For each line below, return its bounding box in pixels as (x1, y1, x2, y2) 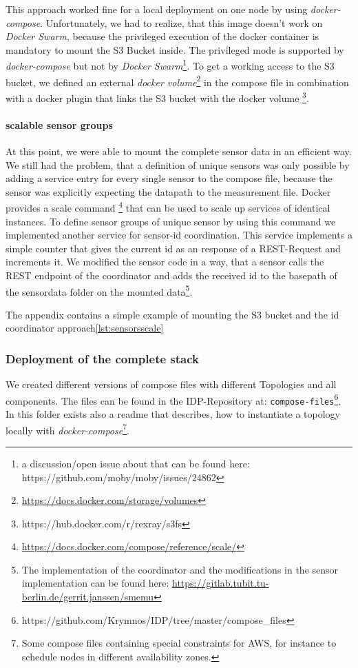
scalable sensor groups (6, 117, 113, 132)
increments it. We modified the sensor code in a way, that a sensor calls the (6, 254, 324, 269)
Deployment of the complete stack (6, 350, 199, 367)
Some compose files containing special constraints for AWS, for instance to (21, 636, 337, 650)
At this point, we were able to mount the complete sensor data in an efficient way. (6, 143, 352, 158)
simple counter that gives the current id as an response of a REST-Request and (6, 241, 341, 255)
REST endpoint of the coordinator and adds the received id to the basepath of (6, 267, 337, 282)
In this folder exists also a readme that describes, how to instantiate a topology (6, 407, 340, 421)
